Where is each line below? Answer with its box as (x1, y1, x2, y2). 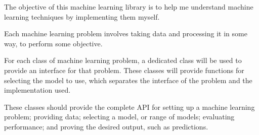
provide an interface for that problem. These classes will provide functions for (4, 64, 244, 75)
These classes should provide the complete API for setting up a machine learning (4, 101, 255, 112)
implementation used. (4, 85, 71, 95)
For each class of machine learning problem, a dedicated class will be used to (4, 55, 242, 65)
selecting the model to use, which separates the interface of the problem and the (4, 75, 252, 85)
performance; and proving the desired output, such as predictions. (4, 121, 208, 131)
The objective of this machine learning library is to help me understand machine (4, 2, 253, 12)
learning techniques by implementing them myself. (4, 11, 160, 22)
